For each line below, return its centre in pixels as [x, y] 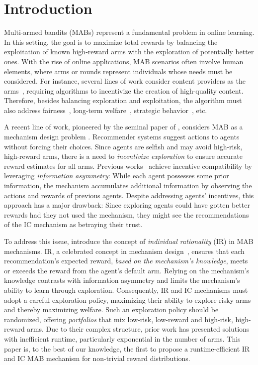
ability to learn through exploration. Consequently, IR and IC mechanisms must [126, 290]
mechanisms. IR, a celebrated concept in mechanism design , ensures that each [124, 251]
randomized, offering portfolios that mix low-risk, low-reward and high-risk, [119, 319]
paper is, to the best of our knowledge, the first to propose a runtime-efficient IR [127, 348]
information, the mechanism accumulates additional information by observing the [128, 185]
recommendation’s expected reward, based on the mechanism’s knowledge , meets [126, 261]
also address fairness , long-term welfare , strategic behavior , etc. [106, 110]
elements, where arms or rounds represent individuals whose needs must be [118, 71]
